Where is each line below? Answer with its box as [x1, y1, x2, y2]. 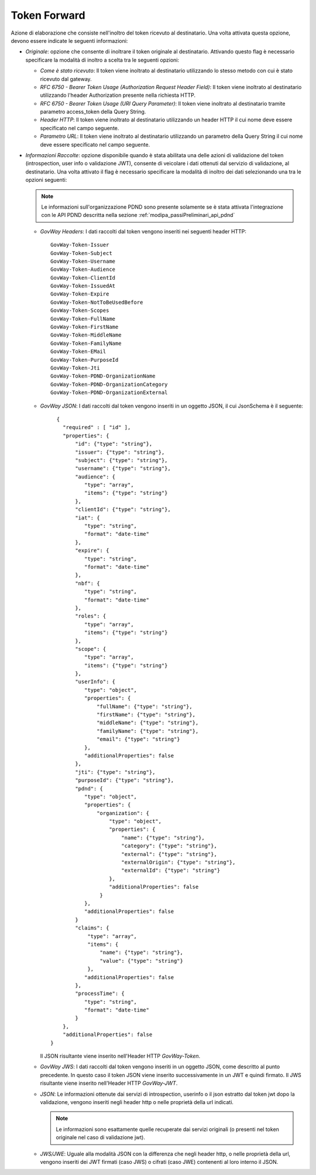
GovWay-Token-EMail [50, 348, 107, 355]
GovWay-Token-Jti [50, 365, 100, 371]
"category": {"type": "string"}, [121, 843, 218, 850]
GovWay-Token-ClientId [50, 274, 116, 281]
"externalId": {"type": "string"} [121, 867, 221, 874]
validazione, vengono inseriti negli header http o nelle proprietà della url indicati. [40, 1098, 234, 1105]
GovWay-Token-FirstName [50, 324, 119, 331]
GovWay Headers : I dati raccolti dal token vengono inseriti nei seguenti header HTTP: [40, 227, 247, 235]
